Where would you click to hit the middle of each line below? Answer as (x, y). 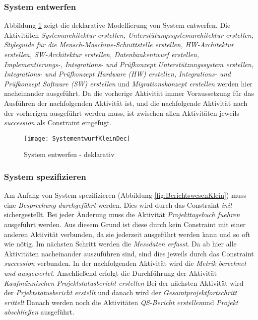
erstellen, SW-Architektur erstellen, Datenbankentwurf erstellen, (102, 54)
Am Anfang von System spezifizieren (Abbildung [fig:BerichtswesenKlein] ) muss (125, 195)
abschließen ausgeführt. (39, 312)
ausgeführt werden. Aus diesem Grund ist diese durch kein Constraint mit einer (125, 224)
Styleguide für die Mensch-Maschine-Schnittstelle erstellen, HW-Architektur (119, 44)
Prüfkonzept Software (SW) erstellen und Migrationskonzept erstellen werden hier (128, 83)
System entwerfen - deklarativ (69, 154)
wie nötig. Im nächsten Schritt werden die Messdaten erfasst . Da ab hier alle (120, 244)
